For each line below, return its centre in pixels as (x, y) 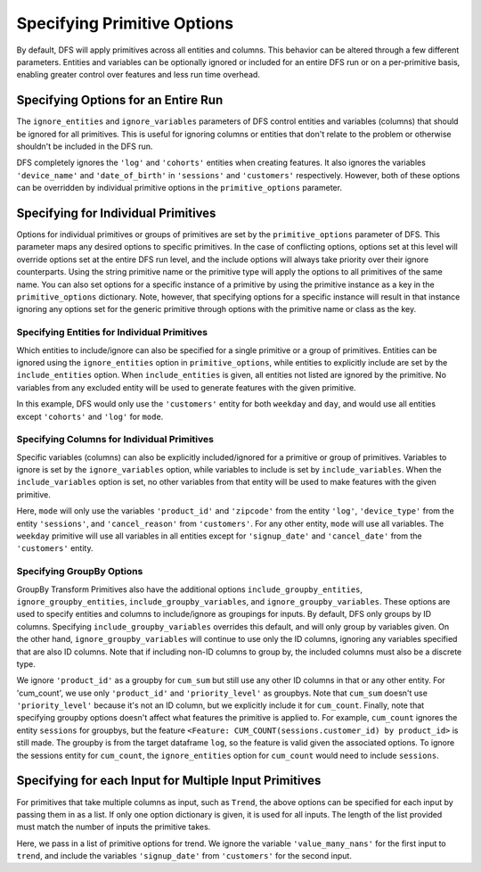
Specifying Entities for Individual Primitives (112, 333)
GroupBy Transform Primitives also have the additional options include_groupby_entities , (190, 589)
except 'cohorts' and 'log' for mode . (90, 416)
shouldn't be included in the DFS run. (85, 146)
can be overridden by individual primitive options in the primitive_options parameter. (179, 188)
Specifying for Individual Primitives (116, 213)
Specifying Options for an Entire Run (120, 100)
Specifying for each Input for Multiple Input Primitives (169, 781)
